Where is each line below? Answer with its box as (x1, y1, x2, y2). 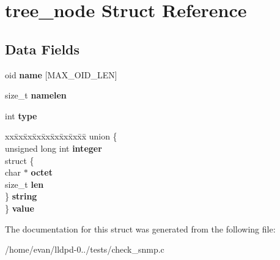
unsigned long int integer (5, 141, 102, 154)
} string (5, 190, 37, 202)
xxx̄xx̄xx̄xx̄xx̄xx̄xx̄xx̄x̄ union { (5, 130, 117, 143)
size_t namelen (5, 89, 67, 102)
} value (5, 201, 34, 214)
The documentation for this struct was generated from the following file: (5, 222, 276, 235)
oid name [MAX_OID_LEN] (5, 68, 117, 81)
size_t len (5, 177, 44, 190)
